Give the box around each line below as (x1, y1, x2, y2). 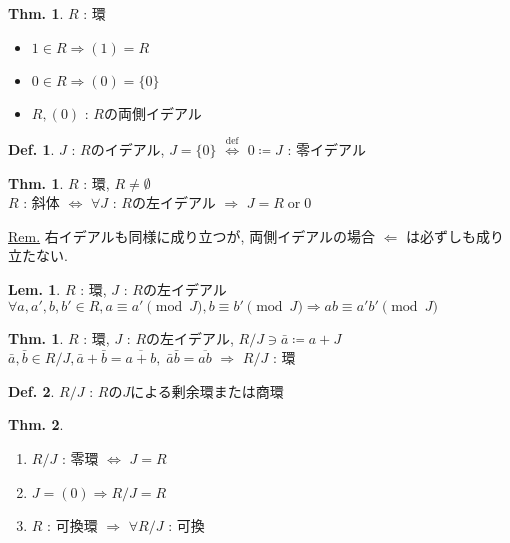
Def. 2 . (8, 380, 55, 401)
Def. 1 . (8, 138, 55, 159)
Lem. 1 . (8, 278, 61, 299)
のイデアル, (90, 138, 165, 159)
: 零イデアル (287, 138, 366, 159)
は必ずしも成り (406, 225, 505, 246)
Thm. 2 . (8, 414, 64, 435)
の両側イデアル (104, 102, 202, 123)
